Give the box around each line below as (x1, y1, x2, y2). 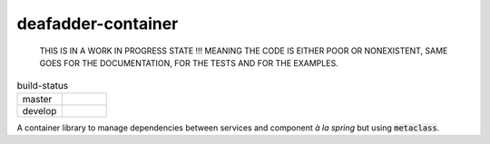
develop (22, 104, 57, 117)
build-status (16, 79, 69, 91)
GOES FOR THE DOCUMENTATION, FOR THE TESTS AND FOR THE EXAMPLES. (39, 57, 339, 68)
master (22, 92, 53, 105)
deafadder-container (16, 14, 179, 34)
